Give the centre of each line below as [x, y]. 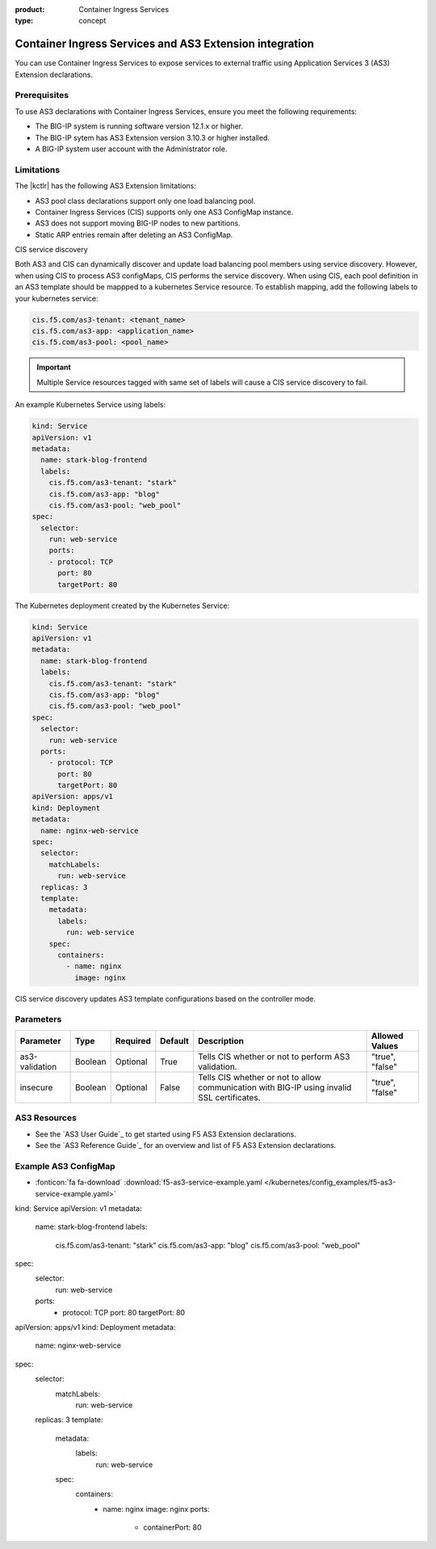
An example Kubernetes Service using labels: [90, 405]
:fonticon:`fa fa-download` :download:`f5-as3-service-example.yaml [149, 1182]
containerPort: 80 [172, 1527]
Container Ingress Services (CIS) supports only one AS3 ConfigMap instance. [164, 212]
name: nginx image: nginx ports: [156, 1509]
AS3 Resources [46, 1118]
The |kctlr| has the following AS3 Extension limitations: [106, 186]
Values [385, 1045]
